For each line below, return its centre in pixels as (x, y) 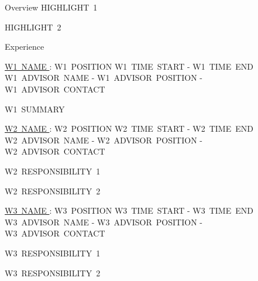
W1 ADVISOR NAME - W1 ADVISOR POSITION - (104, 78)
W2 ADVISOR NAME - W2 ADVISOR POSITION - (104, 140)
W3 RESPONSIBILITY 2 (53, 273)
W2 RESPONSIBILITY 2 (53, 191)
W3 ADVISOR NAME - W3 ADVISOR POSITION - (104, 222)
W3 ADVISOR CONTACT (55, 233)
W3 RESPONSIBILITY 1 (53, 253)
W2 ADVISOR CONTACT (55, 151)
